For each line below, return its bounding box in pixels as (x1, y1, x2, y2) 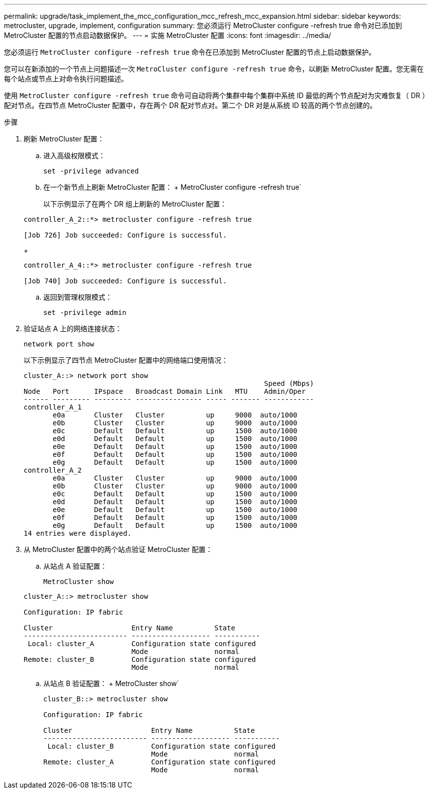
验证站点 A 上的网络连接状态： (24, 324, 122, 333)
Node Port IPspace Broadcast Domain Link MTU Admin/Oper (24, 387, 306, 395)
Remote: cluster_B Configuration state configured (24, 655, 256, 663)
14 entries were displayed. (24, 529, 132, 537)
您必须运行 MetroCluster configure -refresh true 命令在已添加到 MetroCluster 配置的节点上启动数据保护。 (4, 48, 376, 56)
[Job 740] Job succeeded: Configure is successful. (24, 277, 227, 285)
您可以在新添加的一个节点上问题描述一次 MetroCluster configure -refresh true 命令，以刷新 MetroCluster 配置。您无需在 (4, 65, 424, 73)
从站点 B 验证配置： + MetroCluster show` (43, 679, 179, 688)
